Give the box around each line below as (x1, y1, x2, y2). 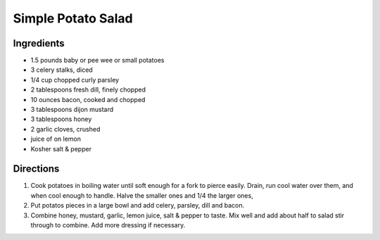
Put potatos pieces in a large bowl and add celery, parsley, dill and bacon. (30, 201, 245, 210)
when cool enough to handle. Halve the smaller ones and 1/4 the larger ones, (30, 191, 253, 200)
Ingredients (13, 37, 65, 49)
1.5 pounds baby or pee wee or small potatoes (30, 56, 165, 65)
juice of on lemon (30, 134, 81, 144)
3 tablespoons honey (30, 115, 92, 123)
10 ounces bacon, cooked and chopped (30, 95, 146, 103)
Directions (13, 163, 60, 175)
